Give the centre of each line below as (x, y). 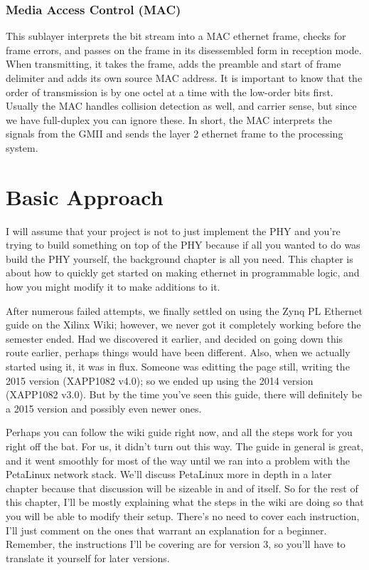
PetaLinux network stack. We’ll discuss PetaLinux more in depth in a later (169, 474)
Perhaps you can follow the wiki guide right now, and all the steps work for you (179, 432)
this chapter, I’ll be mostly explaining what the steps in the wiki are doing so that (185, 502)
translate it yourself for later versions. (88, 558)
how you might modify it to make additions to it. (113, 287)
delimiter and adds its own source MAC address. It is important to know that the (184, 78)
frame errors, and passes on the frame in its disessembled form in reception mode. (184, 50)
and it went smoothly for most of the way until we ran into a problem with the (178, 460)
